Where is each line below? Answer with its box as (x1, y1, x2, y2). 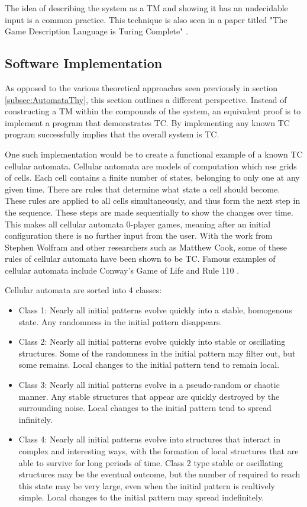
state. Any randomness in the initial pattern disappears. (18, 315, 222, 328)
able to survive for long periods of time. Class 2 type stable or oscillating (18, 456, 283, 469)
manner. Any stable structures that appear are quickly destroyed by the (18, 390, 280, 402)
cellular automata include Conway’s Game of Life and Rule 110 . (5, 264, 240, 276)
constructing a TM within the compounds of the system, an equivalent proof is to (5, 105, 301, 117)
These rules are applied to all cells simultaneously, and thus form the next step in (5, 194, 300, 207)
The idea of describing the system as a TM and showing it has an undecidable (5, 2, 288, 14)
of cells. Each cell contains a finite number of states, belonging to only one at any (5, 171, 300, 184)
